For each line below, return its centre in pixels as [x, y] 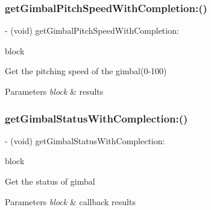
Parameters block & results [54, 91]
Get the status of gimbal [50, 181]
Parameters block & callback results [70, 201]
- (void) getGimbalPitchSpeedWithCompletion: [92, 30]
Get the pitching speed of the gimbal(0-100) [86, 71]
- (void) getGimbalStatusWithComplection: [85, 140]
